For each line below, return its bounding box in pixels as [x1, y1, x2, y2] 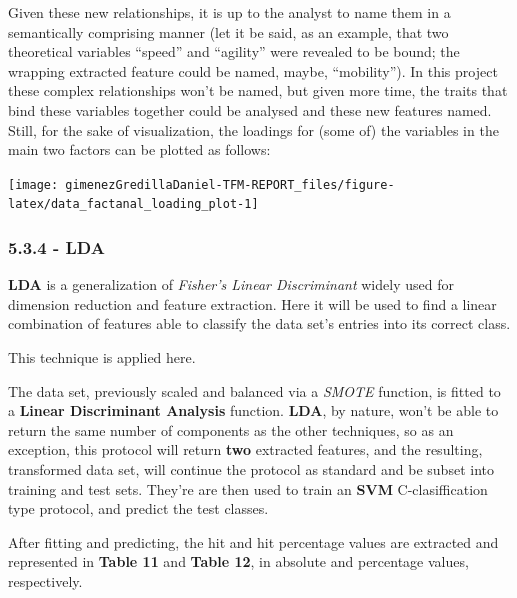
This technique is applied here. [8, 347, 196, 368]
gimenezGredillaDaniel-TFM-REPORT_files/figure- [65, 177, 395, 192]
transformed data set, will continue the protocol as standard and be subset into [8, 459, 494, 480]
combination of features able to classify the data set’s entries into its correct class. [8, 313, 511, 334]
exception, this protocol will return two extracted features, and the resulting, [8, 439, 483, 460]
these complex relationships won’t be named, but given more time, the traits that [8, 80, 508, 101]
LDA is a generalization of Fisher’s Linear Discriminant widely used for [8, 274, 454, 295]
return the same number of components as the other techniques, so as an [8, 419, 454, 440]
